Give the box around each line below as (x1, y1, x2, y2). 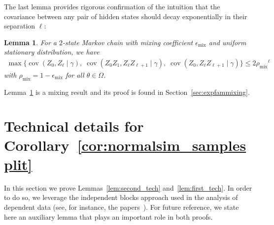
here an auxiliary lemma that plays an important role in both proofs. (4, 211, 213, 222)
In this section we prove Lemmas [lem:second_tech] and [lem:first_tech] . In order (4, 182, 252, 193)
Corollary (4, 135, 69, 155)
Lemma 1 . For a (4, 37, 57, 47)
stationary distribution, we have (4, 47, 100, 57)
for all (65, 70, 84, 80)
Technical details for (4, 115, 144, 136)
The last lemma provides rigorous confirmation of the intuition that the (4, 1, 220, 11)
